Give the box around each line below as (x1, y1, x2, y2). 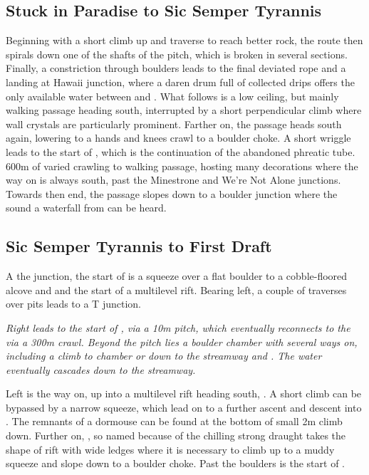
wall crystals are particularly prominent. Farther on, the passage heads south (6, 116, 342, 131)
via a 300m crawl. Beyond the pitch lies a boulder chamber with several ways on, (6, 334, 358, 349)
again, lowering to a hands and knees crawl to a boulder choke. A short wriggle (6, 130, 351, 145)
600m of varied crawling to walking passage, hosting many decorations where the (6, 158, 358, 173)
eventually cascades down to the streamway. (6, 362, 196, 377)
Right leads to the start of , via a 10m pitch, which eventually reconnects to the (6, 320, 350, 335)
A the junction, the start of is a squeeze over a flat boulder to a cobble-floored (6, 268, 348, 283)
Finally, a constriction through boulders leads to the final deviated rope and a (6, 61, 346, 75)
